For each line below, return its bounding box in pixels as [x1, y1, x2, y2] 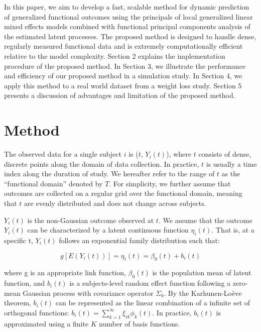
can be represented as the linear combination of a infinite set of [55, 297, 250, 308]
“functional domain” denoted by [4, 178, 103, 188]
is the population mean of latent [152, 267, 251, 278]
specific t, [4, 235, 34, 246]
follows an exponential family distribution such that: [59, 235, 220, 246]
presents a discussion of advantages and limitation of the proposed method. [4, 90, 235, 100]
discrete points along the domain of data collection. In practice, [4, 158, 199, 169]
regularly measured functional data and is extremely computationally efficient [4, 41, 243, 51]
